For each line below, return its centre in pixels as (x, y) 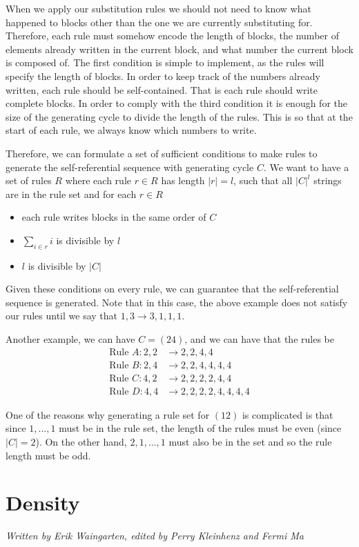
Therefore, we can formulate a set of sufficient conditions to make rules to (162, 153)
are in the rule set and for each (71, 193)
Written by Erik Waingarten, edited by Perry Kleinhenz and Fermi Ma (155, 536)
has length (183, 180)
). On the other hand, (81, 441)
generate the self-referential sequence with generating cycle (130, 167)
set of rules (29, 180)
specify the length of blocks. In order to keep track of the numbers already (163, 76)
